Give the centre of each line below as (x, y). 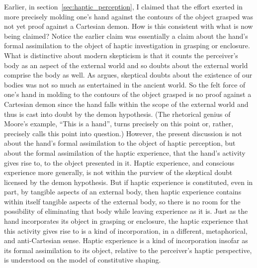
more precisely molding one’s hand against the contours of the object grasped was (129, 16)
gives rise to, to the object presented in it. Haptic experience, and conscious (119, 162)
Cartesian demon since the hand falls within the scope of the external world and (126, 104)
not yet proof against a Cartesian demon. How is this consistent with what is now (128, 26)
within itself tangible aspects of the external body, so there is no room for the (122, 201)
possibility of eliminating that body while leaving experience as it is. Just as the (126, 211)
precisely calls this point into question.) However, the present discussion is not (123, 133)
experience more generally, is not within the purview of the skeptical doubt (118, 172)
